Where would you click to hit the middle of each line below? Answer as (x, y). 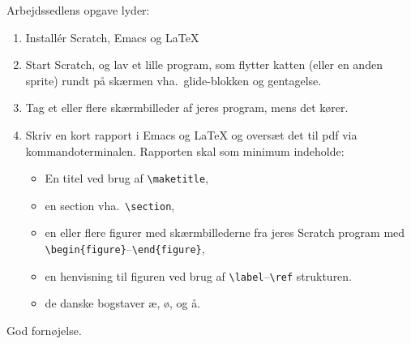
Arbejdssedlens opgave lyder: (78, 10)
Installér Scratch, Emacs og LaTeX (112, 37)
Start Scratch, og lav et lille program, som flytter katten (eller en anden (204, 64)
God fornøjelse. (44, 330)
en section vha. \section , (110, 205)
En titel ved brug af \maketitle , (126, 178)
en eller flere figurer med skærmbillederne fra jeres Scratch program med (225, 232)
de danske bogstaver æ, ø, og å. (123, 303)
